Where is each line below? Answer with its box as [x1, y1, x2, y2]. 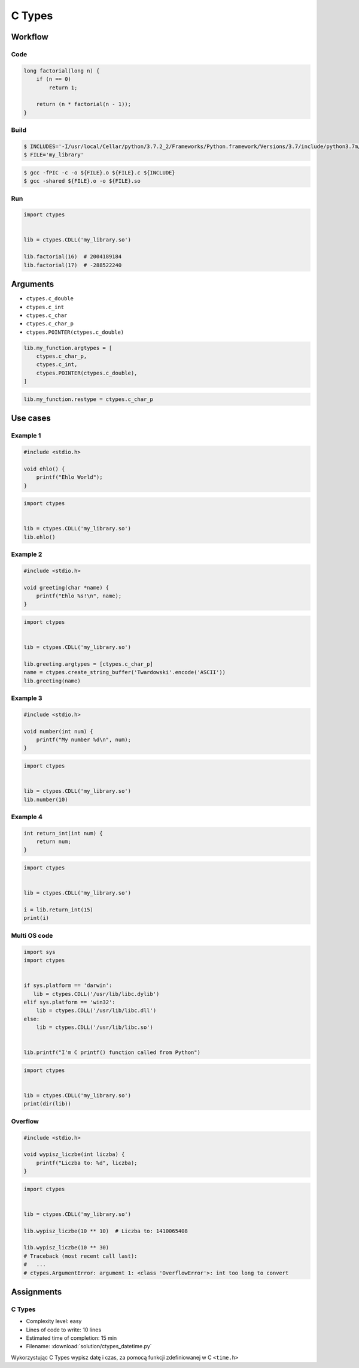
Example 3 [11, 694, 42, 702]
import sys [23, 949, 56, 955]
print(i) [23, 914, 50, 922]
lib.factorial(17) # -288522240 [23, 261, 122, 268]
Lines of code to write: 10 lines [26, 1326, 102, 1333]
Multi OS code [11, 931, 53, 940]
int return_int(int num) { [23, 830, 103, 836]
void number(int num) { [23, 728, 94, 735]
